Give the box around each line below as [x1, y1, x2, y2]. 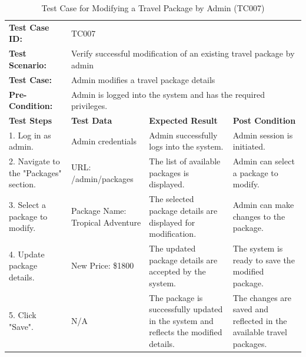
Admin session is [232, 128, 293, 141]
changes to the [232, 210, 285, 222]
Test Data [71, 114, 112, 126]
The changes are [232, 291, 292, 303]
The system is [232, 242, 283, 254]
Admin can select [232, 155, 295, 167]
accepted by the [149, 265, 206, 277]
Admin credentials [71, 134, 137, 147]
